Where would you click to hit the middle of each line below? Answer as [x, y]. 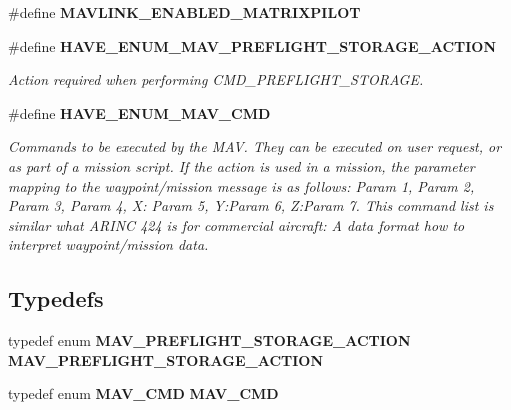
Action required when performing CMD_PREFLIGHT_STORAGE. [216, 79]
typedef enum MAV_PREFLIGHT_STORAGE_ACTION [209, 340]
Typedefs [56, 298]
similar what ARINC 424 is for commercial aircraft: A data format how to [236, 224]
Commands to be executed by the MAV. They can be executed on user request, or [255, 146]
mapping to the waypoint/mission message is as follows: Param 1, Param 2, [241, 185]
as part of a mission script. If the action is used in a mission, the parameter [241, 165]
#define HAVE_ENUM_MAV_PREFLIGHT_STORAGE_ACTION [252, 45]
